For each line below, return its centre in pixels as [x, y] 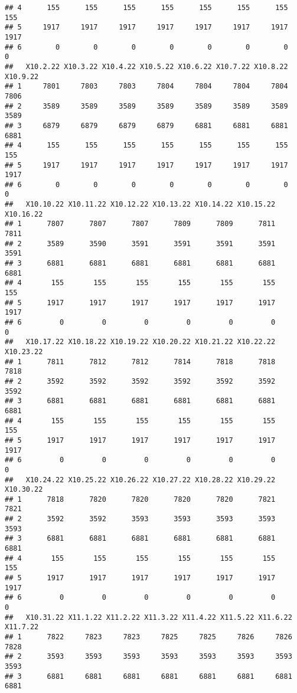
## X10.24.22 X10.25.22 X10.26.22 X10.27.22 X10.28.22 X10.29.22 [140, 480]
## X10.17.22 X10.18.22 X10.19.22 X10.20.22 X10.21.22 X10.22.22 [140, 342]
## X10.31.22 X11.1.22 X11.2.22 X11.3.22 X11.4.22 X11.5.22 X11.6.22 [148, 617]
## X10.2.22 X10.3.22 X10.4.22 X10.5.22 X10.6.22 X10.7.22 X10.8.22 [146, 66]
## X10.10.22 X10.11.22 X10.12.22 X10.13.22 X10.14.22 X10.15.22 [140, 205]
